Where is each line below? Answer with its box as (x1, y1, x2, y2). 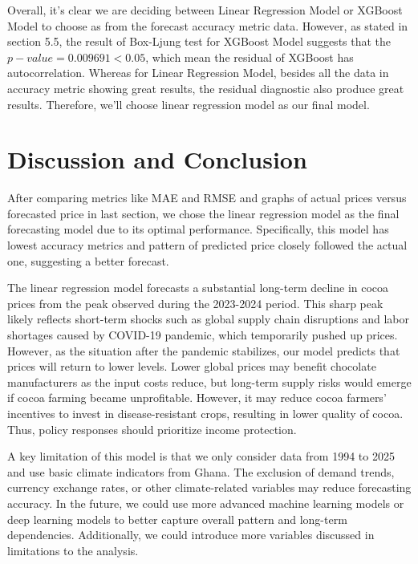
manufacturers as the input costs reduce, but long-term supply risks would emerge (7, 373, 412, 390)
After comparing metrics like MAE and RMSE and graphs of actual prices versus (7, 189, 407, 206)
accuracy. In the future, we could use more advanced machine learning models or (7, 494, 404, 511)
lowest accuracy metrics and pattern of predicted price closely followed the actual (7, 237, 408, 254)
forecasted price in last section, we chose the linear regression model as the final (7, 205, 400, 221)
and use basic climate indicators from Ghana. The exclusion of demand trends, (7, 463, 395, 480)
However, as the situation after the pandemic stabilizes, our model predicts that (7, 342, 400, 359)
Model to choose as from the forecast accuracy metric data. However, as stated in (7, 17, 408, 34)
